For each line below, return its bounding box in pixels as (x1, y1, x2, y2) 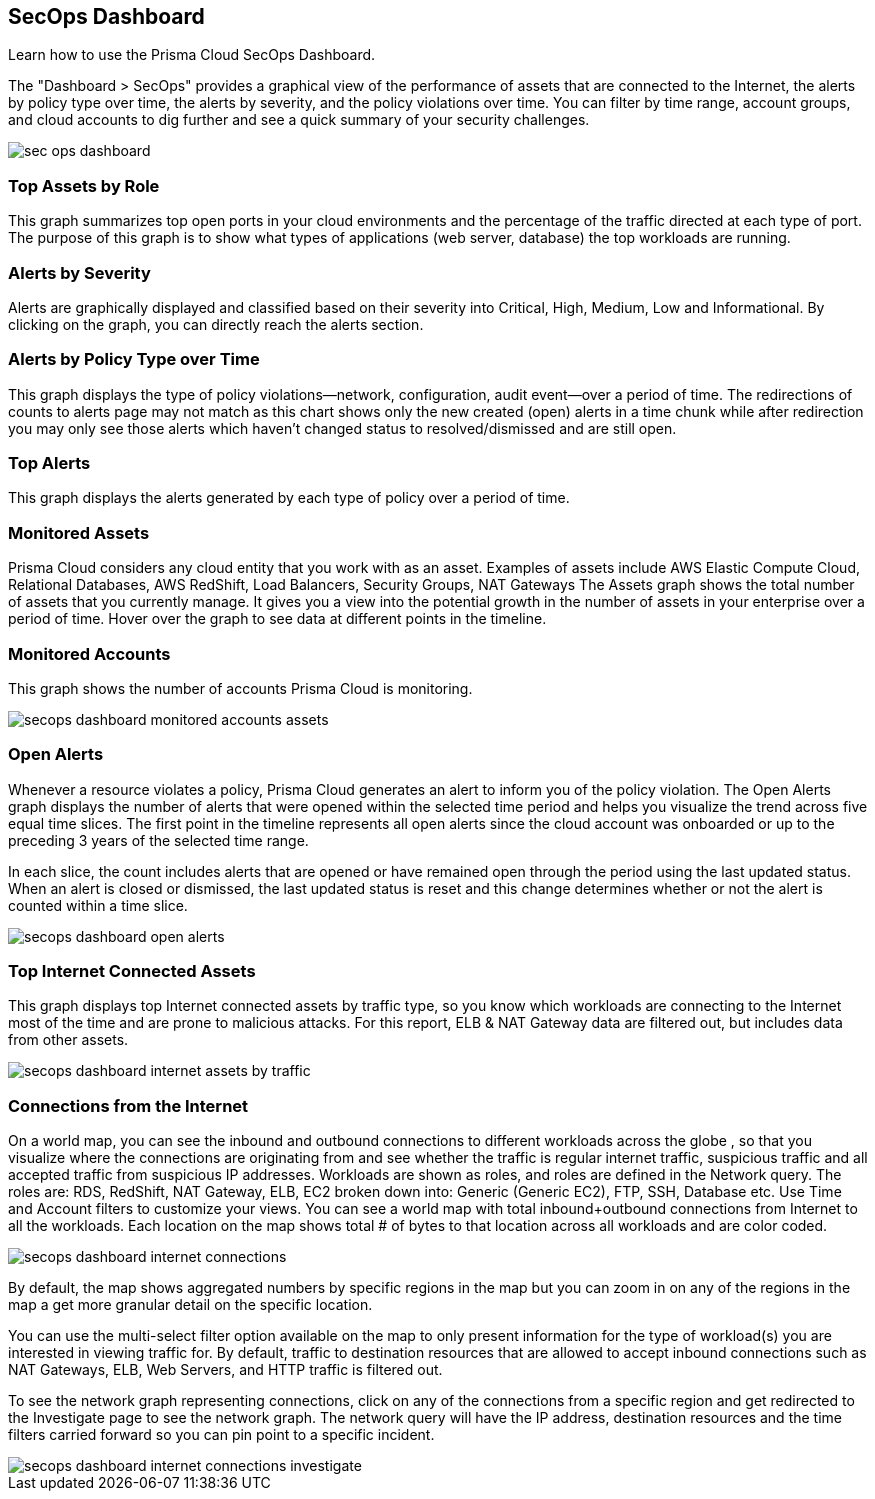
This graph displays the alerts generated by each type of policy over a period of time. (8, 489, 570, 507)
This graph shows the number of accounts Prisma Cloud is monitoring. (8, 679, 473, 697)
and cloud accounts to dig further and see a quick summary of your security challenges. (8, 111, 590, 129)
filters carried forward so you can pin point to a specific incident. (8, 1426, 435, 1444)
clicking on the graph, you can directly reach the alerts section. (8, 315, 424, 333)
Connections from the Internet (8, 1095, 249, 1116)
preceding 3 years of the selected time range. (8, 831, 309, 849)
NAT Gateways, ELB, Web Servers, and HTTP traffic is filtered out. (8, 1361, 443, 1379)
